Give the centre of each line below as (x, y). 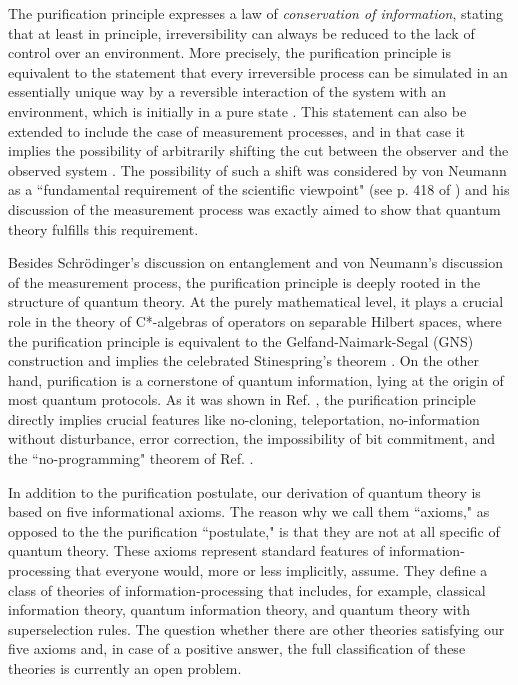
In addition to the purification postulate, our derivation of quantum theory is (244, 491)
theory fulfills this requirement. (103, 228)
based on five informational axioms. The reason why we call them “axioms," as (249, 511)
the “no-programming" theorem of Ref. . (131, 458)
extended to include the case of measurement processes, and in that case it (237, 130)
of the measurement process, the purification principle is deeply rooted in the (244, 281)
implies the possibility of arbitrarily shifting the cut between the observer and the (258, 150)
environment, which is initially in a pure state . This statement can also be (237, 110)
